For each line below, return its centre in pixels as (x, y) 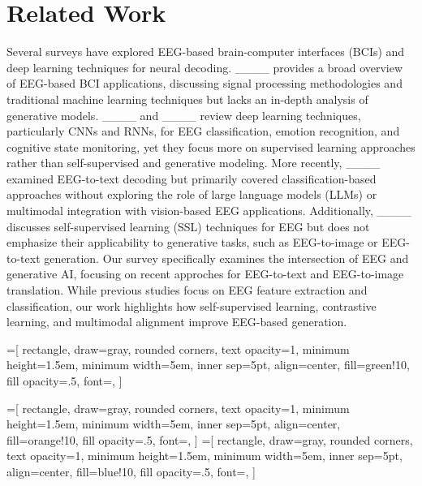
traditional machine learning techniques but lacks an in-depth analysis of (187, 99)
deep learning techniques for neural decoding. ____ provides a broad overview (205, 67)
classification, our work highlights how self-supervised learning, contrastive (192, 305)
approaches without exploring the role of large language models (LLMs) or (192, 194)
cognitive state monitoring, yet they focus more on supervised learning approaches (211, 146)
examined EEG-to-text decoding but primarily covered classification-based (192, 178)
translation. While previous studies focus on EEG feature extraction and (187, 290)
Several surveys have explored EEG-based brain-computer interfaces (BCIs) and (206, 52)
